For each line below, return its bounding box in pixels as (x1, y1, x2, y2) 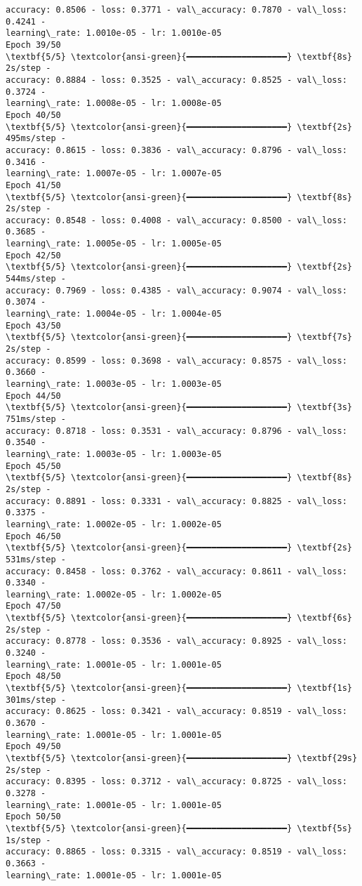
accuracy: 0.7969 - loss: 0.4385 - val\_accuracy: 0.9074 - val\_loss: (6, 285, 347, 296)
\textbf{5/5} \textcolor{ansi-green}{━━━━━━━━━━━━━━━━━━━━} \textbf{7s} (6, 332, 352, 343)
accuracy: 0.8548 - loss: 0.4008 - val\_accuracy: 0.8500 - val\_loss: (6, 215, 347, 225)
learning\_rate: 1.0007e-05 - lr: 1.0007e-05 (6, 168, 222, 179)
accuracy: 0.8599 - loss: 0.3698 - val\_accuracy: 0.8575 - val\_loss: (6, 355, 347, 366)
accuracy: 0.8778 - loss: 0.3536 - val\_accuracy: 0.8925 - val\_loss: (6, 636, 347, 647)
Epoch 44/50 (6, 390, 61, 401)
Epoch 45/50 (6, 461, 61, 471)
